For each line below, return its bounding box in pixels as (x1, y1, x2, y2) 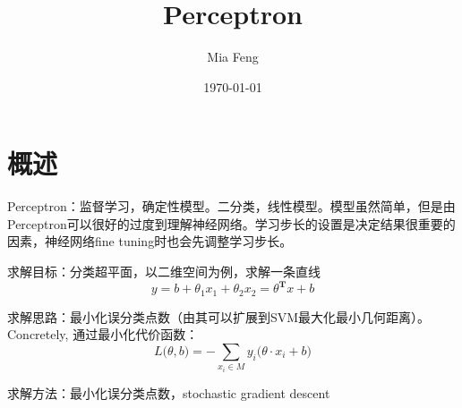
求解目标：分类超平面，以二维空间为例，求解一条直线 (7, 262, 321, 281)
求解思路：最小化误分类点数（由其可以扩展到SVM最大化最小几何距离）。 (7, 307, 431, 326)
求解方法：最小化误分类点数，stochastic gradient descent (7, 383, 330, 402)
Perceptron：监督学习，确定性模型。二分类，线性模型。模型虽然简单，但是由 (7, 197, 456, 216)
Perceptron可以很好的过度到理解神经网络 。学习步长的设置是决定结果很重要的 (7, 214, 456, 233)
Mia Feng (207, 47, 259, 66)
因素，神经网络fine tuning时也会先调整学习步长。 (7, 232, 293, 251)
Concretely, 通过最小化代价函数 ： (7, 325, 199, 344)
